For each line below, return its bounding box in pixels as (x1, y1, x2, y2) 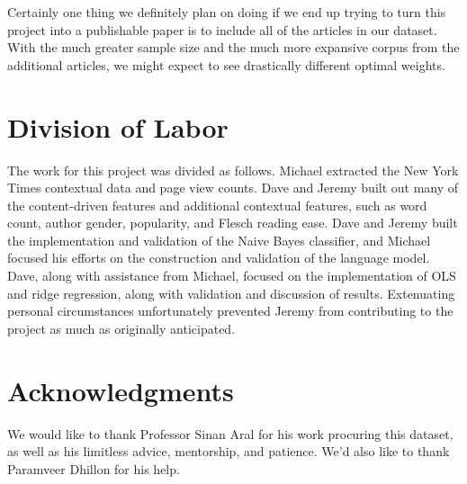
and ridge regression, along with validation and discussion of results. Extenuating (7, 283, 455, 302)
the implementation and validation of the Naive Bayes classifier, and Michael (7, 230, 431, 249)
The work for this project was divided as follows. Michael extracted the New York (7, 160, 459, 179)
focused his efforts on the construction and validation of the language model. (7, 248, 430, 267)
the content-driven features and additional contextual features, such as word (7, 195, 427, 214)
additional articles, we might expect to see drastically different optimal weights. (7, 55, 445, 74)
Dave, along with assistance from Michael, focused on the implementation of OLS (7, 266, 456, 285)
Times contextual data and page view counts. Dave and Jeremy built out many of (7, 178, 459, 197)
